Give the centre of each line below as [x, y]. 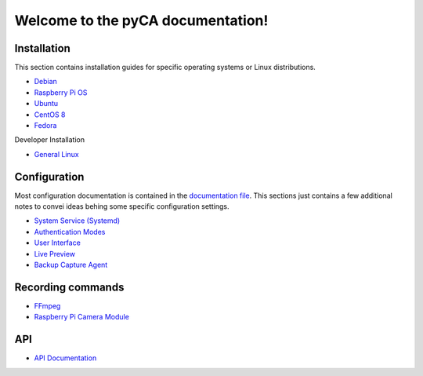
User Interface [58, 243]
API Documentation [65, 358]
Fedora [45, 126]
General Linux [56, 154]
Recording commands [69, 287]
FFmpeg [47, 305]
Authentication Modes [70, 232]
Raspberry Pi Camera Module [81, 317]
